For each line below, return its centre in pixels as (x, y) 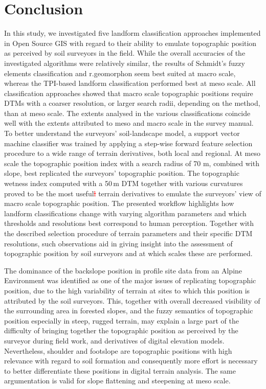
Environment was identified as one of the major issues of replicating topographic (130, 280)
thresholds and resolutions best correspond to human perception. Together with (129, 223)
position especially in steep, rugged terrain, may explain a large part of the (121, 320)
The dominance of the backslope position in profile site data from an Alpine (123, 270)
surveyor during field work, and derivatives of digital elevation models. (114, 340)
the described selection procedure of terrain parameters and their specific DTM (128, 233)
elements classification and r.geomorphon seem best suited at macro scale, (120, 73)
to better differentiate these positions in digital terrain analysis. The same (120, 370)
